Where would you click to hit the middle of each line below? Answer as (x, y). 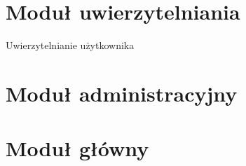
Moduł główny (77, 148)
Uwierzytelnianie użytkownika (70, 45)
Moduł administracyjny (122, 93)
